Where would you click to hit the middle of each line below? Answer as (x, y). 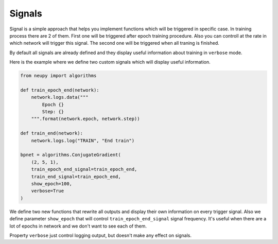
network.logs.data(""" (60, 97)
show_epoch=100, (51, 184)
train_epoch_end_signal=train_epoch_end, (84, 169)
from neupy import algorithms (58, 76)
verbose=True (48, 191)
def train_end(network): (52, 133)
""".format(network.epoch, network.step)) (85, 119)
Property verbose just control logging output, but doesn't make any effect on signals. (100, 235)
